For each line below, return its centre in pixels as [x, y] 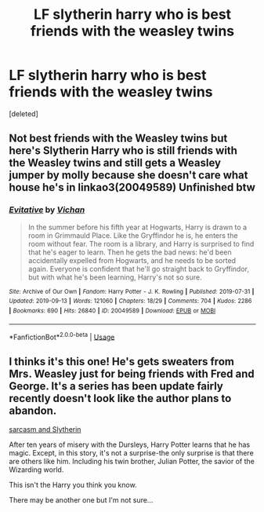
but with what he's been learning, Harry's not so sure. [115, 277]
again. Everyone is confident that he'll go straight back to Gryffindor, [139, 269]
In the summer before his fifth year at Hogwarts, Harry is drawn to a [137, 227]
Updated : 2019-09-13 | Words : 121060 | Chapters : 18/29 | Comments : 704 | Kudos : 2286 [130, 301]
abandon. [33, 410]
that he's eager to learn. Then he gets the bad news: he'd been [130, 252]
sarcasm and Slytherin [45, 430]
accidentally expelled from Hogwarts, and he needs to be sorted [132, 260]
